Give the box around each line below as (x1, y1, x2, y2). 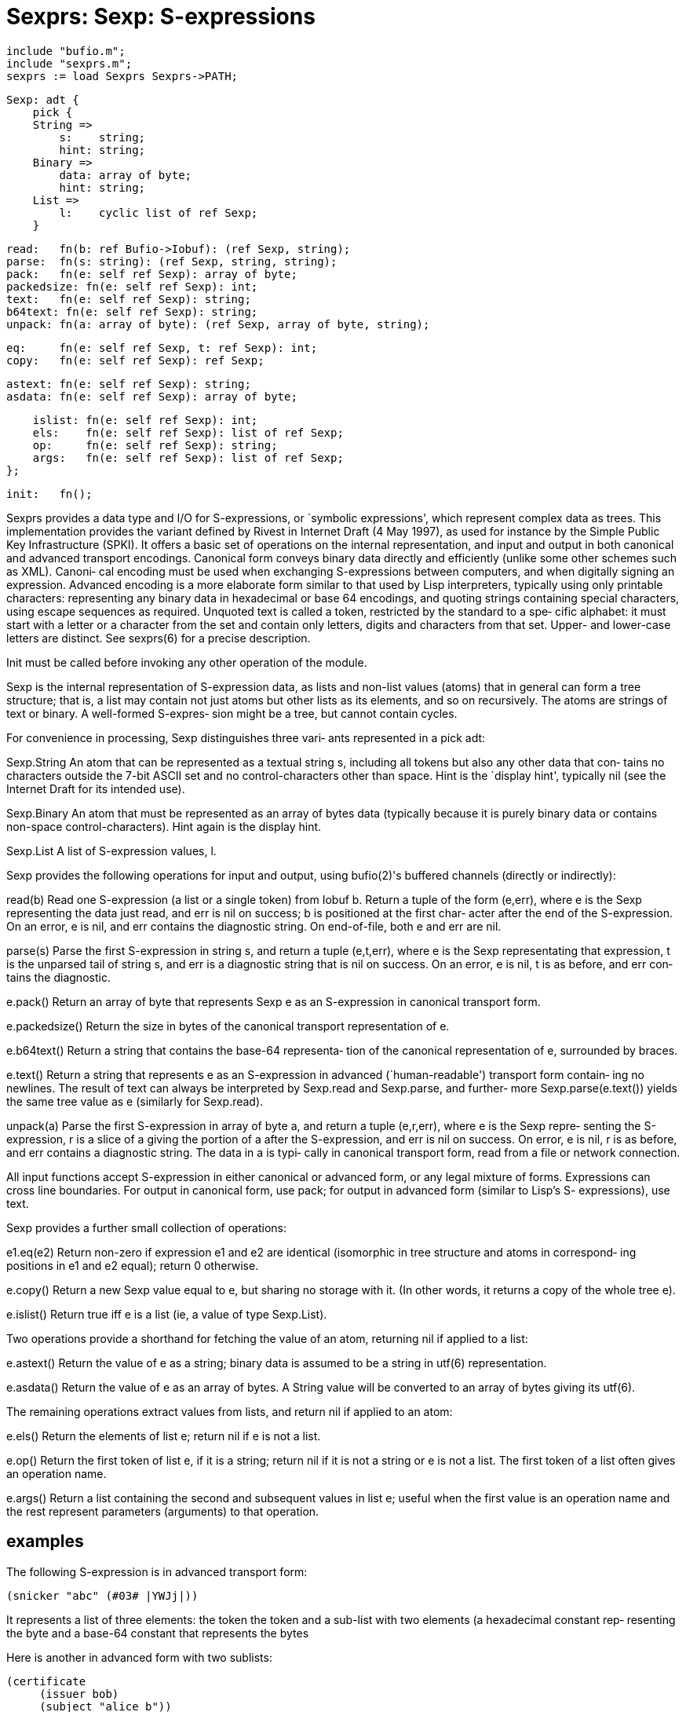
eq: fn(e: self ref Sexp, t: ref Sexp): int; (6, 341, 318, 354)
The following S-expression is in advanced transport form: (6, 1564, 308, 1578)
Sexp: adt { (6, 93, 79, 106)
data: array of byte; (59, 168, 192, 181)
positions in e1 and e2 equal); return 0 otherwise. (6, 1258, 259, 1272)
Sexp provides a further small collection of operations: (6, 1220, 286, 1235)
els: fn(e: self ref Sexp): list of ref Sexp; (32, 426, 344, 439)
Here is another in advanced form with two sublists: (6, 1650, 272, 1664)
